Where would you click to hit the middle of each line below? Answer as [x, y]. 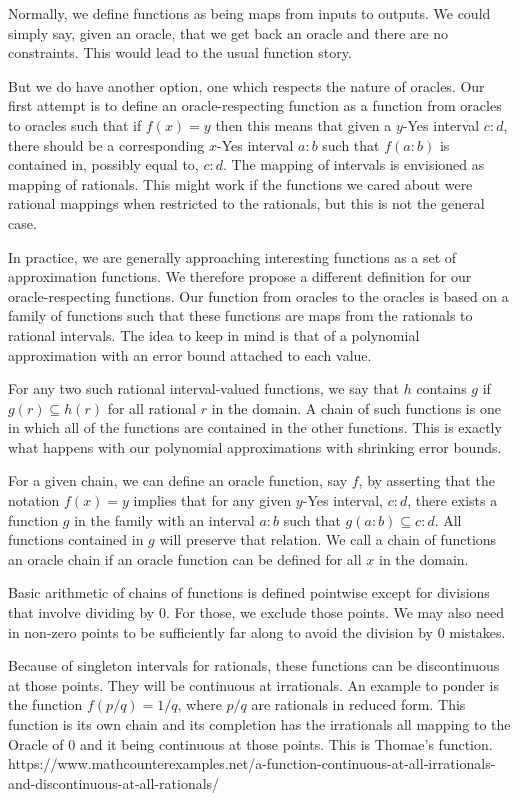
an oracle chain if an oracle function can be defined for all [185, 558]
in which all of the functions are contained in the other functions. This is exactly [255, 427]
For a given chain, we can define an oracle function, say [178, 480]
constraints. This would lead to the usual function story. [180, 52]
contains [441, 388]
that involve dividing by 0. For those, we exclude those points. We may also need [256, 612]
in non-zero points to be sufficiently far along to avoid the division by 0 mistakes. [257, 631]
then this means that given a [303, 124]
